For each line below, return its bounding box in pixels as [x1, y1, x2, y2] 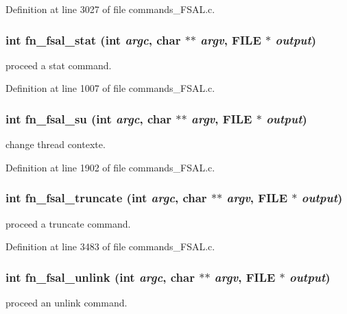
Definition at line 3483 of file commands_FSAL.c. [5, 239, 215, 254]
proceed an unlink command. [5, 295, 128, 310]
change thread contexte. [5, 137, 106, 152]
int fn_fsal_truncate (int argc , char [5, 189, 207, 206]
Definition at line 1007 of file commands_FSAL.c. [5, 81, 215, 95]
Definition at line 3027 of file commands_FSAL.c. [5, 2, 215, 16]
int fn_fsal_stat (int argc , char [5, 31, 181, 48]
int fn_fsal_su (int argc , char [5, 110, 172, 127]
